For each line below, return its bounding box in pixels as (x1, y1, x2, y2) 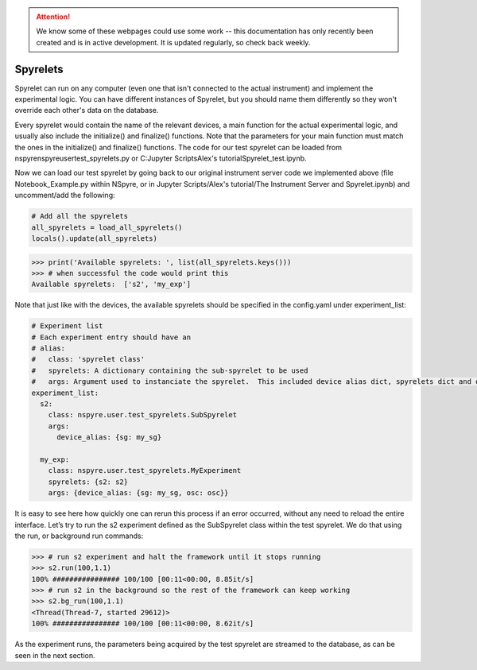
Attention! (36, 12, 71, 21)
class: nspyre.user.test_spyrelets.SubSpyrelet (48, 410, 238, 420)
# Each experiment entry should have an (31, 332, 191, 342)
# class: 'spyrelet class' (31, 354, 145, 364)
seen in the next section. (14, 650, 95, 660)
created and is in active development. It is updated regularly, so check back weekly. (36, 37, 311, 47)
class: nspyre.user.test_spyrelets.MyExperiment (48, 466, 242, 475)
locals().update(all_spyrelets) (31, 234, 158, 242)
